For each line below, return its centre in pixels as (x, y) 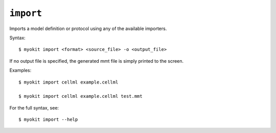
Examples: (20, 70)
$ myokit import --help (48, 119)
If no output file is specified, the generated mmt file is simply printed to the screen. (97, 61)
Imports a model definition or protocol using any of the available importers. (88, 29)
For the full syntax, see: (34, 108)
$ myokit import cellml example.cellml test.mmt (80, 96)
